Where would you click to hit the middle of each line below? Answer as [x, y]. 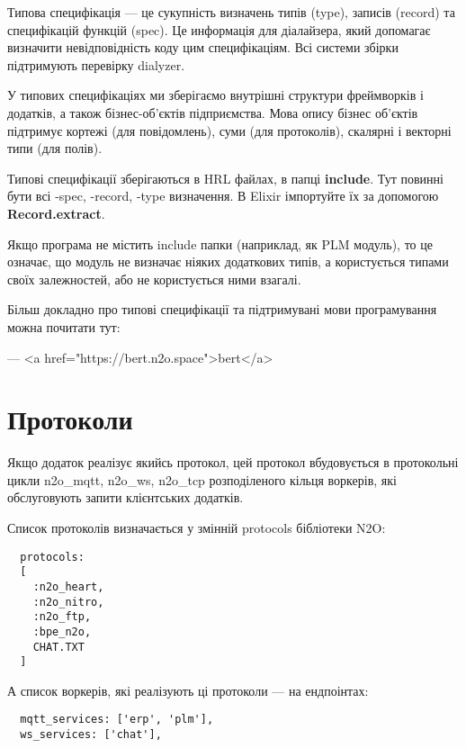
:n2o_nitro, [68, 602]
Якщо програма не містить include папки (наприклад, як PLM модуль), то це [220, 243]
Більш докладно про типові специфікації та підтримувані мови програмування [222, 309]
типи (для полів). [55, 148]
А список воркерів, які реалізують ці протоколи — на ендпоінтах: [188, 690]
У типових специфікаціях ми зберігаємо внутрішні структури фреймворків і [215, 95]
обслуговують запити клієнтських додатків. [125, 497]
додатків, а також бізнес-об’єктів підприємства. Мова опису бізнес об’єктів [213, 112]
